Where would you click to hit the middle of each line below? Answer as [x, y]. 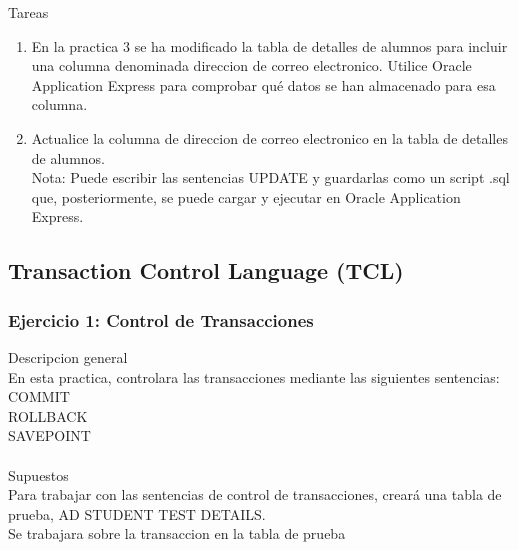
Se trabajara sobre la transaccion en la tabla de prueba [177, 533]
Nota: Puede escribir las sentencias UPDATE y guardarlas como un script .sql [270, 177]
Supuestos [38, 474]
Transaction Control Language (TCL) [206, 270]
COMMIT [39, 396]
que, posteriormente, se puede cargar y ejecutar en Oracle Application [246, 196]
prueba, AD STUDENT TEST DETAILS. [137, 513]
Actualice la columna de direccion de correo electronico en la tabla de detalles [269, 137]
